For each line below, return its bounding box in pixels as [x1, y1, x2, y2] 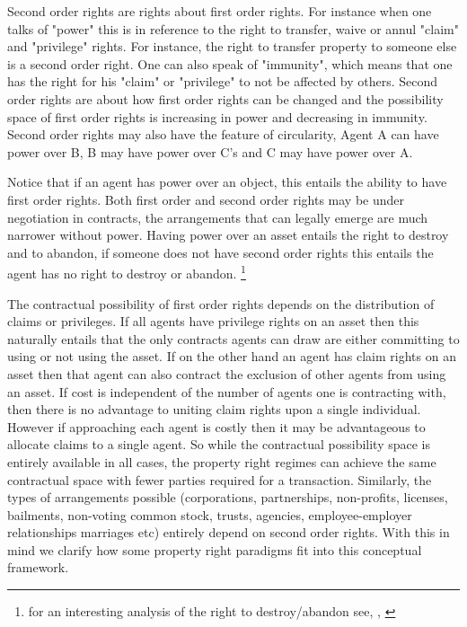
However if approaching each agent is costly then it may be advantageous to [7, 417, 426, 436]
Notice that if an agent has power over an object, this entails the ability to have [7, 172, 447, 191]
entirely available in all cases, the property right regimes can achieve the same [7, 452, 436, 471]
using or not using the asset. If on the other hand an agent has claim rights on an [7, 347, 456, 366]
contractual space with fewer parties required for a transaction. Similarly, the [7, 470, 432, 489]
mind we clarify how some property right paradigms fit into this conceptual [7, 540, 422, 559]
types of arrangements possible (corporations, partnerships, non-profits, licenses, [7, 488, 448, 507]
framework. [7, 558, 69, 577]
